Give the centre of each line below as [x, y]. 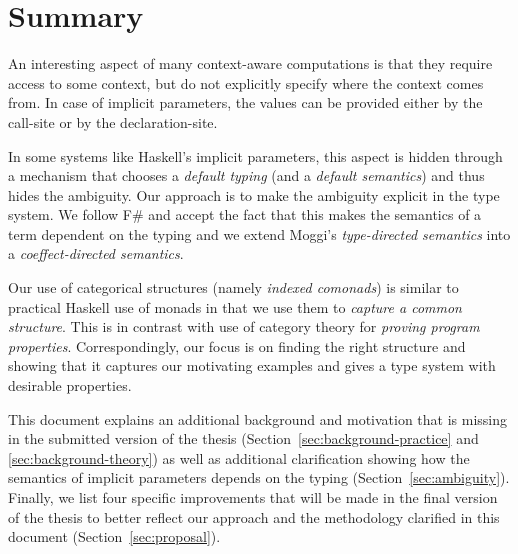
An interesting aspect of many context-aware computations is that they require [250, 63]
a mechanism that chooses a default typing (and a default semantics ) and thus [246, 175]
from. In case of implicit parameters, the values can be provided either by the [245, 102]
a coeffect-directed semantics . [96, 253]
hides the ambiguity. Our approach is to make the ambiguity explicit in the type [254, 194]
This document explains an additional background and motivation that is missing [258, 418]
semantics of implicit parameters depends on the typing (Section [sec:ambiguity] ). [259, 477]
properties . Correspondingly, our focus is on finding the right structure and [237, 345]
